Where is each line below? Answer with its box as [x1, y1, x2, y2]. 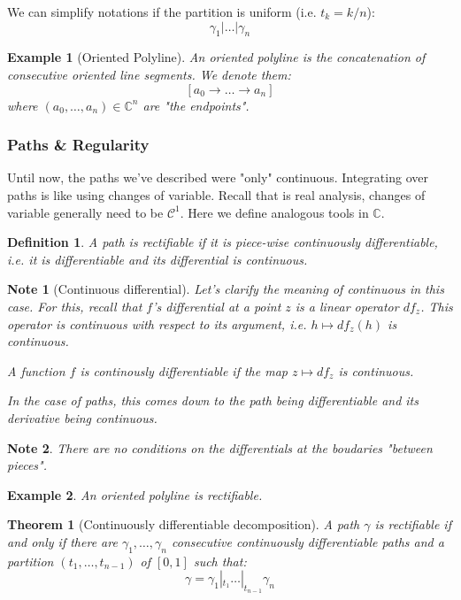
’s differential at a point [152, 296, 281, 315]
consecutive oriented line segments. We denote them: [7, 65, 291, 83]
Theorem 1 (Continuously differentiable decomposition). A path [7, 515, 360, 534]
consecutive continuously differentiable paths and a [171, 532, 444, 550]
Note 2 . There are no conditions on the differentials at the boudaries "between [7, 438, 433, 457]
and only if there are [7, 532, 118, 550]
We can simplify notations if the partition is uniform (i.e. [7, 3, 317, 20]
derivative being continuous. [7, 408, 158, 427]
